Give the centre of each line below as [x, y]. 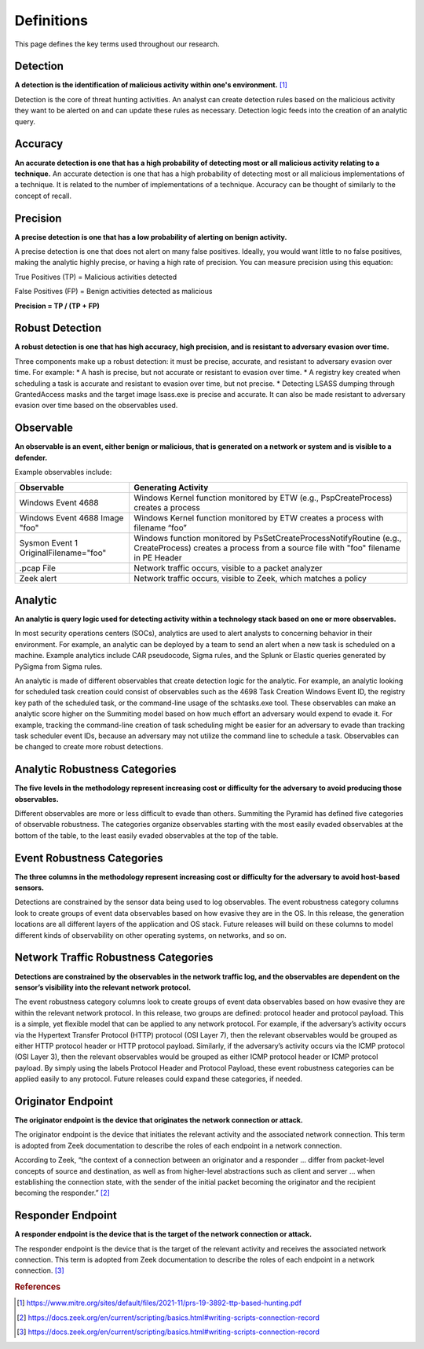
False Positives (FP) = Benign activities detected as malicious [113, 292]
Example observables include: [63, 472]
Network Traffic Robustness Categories [114, 958]
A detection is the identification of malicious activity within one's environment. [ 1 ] [151, 85]
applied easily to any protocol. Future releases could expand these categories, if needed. [158, 1079]
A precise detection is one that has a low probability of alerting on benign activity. [151, 237]
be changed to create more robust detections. [89, 747]
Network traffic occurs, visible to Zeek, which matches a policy [250, 578]
